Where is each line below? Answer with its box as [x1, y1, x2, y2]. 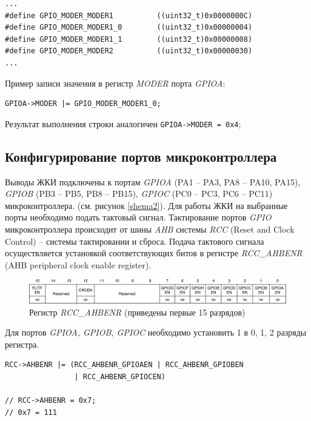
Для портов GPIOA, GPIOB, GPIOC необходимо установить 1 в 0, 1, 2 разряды [5, 326, 307, 339]
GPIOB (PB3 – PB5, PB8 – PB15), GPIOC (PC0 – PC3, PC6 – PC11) [5, 187, 273, 200]
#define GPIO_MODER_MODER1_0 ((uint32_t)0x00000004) [5, 23, 253, 32]
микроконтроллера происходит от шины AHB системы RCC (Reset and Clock [5, 222, 295, 235]
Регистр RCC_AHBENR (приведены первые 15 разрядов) [29, 305, 246, 318]
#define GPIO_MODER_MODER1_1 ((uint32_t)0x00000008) [5, 35, 253, 44]
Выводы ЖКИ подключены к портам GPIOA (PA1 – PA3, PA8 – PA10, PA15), [5, 175, 301, 188]
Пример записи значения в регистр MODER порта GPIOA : [5, 76, 226, 89]
